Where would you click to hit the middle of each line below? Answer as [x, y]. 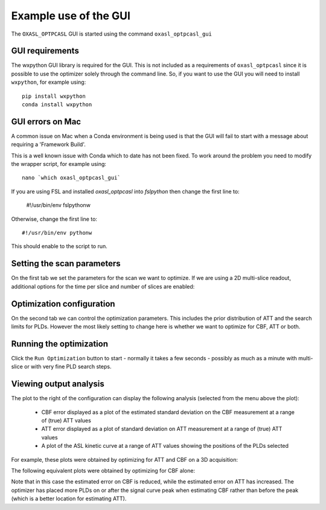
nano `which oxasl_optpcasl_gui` [71, 178]
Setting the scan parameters [66, 263]
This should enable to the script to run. [59, 246]
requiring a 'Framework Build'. [48, 144]
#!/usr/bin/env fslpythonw [58, 205]
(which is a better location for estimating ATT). [69, 499]
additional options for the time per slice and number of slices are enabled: [103, 286]
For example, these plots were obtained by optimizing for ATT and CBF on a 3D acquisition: [125, 459]
